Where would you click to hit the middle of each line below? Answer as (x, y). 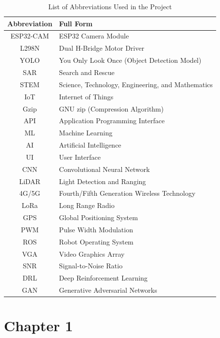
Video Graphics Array (92, 253)
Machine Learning (86, 133)
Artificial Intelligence (90, 145)
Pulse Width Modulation (96, 229)
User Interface (80, 157)
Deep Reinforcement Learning (103, 278)
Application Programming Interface (112, 121)
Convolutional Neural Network (104, 169)
